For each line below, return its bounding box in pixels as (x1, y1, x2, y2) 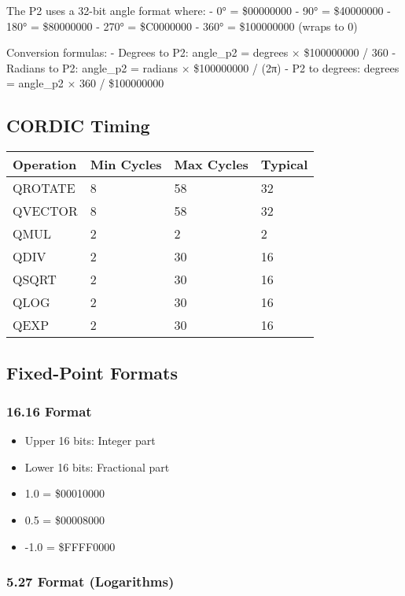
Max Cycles (174, 155, 249, 174)
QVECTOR (13, 202, 78, 220)
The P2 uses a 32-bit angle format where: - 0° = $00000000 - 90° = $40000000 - (6, 2, 391, 18)
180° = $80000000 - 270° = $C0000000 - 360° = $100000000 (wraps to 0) (6, 17, 358, 34)
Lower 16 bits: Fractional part (24, 458, 170, 475)
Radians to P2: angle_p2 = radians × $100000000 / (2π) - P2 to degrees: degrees (6, 59, 399, 76)
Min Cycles (90, 155, 162, 174)
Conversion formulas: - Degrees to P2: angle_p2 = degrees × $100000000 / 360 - (6, 44, 396, 61)
